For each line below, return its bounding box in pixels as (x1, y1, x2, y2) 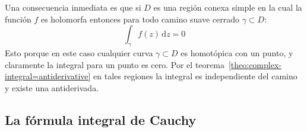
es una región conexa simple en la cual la (153, 1, 302, 13)
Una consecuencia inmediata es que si (5, 1, 141, 13)
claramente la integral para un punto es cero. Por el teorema (5, 58, 224, 70)
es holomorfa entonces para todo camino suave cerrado (40, 12, 239, 25)
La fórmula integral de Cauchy (5, 110, 197, 128)
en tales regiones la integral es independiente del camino (93, 70, 297, 82)
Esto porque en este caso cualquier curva (5, 46, 153, 59)
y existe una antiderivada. (5, 81, 99, 94)
